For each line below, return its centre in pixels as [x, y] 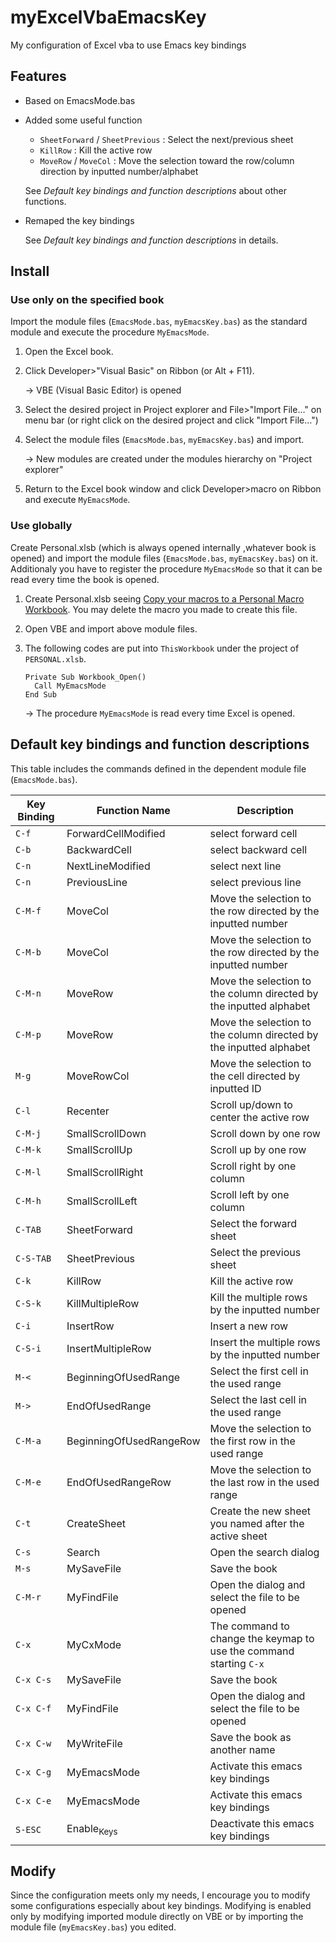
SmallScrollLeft [102, 1201]
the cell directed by [255, 1076]
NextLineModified [108, 866]
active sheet [238, 1536]
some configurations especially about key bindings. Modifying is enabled [161, 1906]
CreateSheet [96, 1523]
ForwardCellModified [116, 833]
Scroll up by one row [258, 1149]
